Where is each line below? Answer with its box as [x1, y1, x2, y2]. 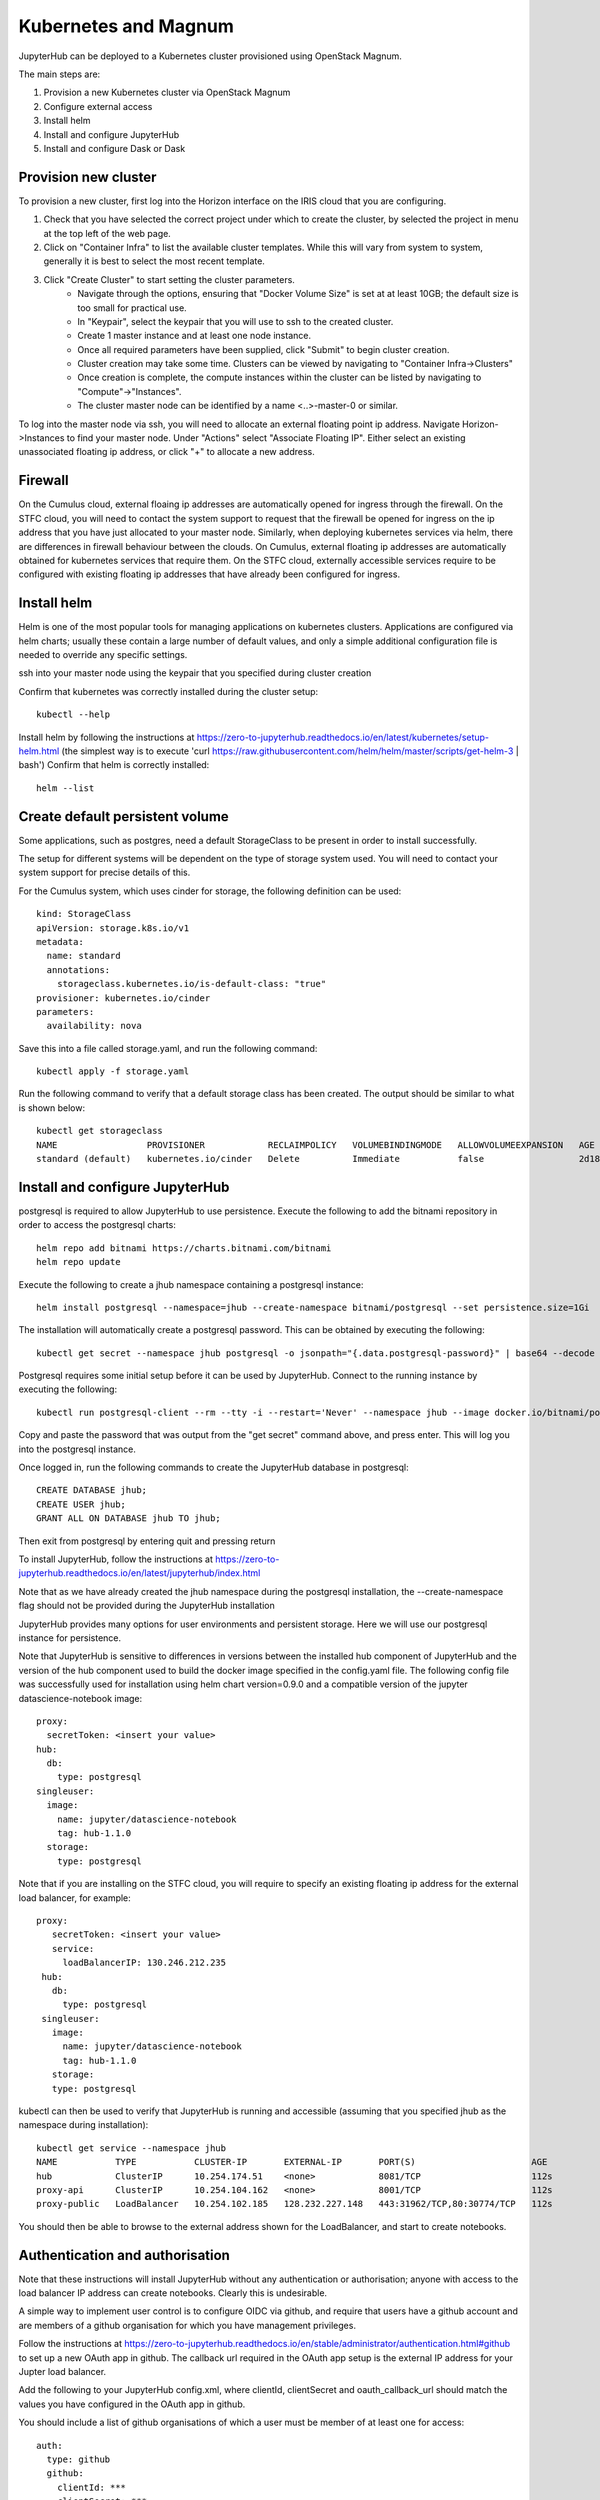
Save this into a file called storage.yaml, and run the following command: [18, 1042, 318, 1054]
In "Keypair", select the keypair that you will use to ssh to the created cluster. [77, 315, 394, 327]
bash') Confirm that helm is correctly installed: [18, 759, 210, 771]
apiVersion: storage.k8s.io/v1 [36, 922, 190, 934]
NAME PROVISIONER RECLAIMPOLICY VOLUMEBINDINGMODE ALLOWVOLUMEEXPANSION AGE [36, 1139, 595, 1150]
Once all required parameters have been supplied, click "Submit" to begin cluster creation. [77, 343, 450, 355]
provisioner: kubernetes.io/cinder [36, 992, 211, 1004]
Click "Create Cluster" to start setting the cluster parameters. [43, 273, 295, 285]
